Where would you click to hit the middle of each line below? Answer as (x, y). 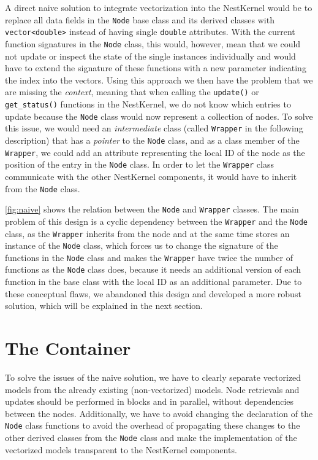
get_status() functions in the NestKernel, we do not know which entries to (148, 104)
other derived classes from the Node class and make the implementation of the (151, 438)
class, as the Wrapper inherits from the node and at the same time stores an (147, 233)
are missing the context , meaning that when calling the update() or (132, 92)
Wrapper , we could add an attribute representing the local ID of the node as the (155, 152)
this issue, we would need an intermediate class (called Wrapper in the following (154, 128)
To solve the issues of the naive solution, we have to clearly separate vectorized (153, 377)
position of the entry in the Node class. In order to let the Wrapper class (139, 164)
